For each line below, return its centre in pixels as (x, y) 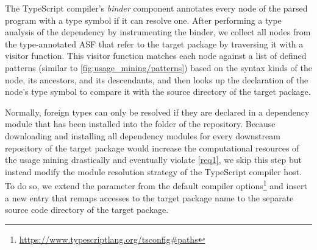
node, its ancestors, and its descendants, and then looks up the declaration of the (157, 79)
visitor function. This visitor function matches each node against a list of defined (156, 56)
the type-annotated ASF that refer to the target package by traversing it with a (154, 43)
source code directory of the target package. (87, 210)
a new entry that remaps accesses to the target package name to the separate (149, 197)
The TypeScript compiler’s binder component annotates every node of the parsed (156, 8)
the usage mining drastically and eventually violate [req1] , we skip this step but (153, 160)
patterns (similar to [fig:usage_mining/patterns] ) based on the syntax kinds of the (158, 67)
